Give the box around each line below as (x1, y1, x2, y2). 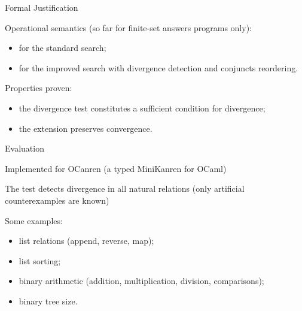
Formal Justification (5, 1, 78, 13)
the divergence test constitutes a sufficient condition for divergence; (19, 101, 266, 114)
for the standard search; (19, 41, 106, 54)
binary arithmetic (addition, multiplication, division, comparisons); (19, 274, 264, 287)
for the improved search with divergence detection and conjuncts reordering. (19, 61, 298, 74)
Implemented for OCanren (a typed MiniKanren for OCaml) (5, 162, 227, 174)
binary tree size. (19, 294, 78, 307)
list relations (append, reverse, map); (19, 234, 154, 247)
